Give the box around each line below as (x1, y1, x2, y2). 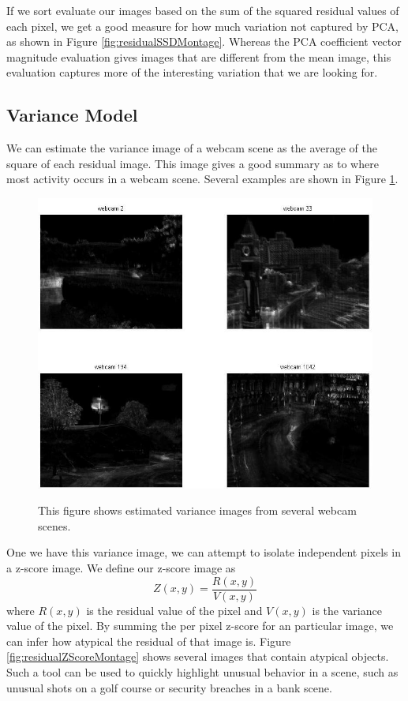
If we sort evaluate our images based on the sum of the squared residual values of (6, 2, 399, 18)
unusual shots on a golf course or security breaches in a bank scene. (6, 679, 332, 695)
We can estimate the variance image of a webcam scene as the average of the (6, 140, 377, 156)
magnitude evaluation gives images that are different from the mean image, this (6, 48, 391, 65)
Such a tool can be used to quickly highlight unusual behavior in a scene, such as (6, 664, 399, 680)
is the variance (312, 602, 382, 618)
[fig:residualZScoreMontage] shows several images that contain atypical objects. (6, 648, 389, 665)
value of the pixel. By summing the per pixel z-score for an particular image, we (6, 617, 394, 634)
